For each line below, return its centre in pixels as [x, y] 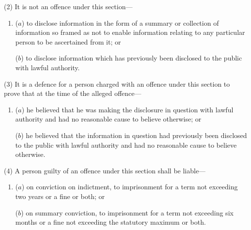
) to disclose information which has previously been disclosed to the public [132, 58]
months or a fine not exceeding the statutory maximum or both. [110, 222]
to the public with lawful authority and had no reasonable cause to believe [126, 145]
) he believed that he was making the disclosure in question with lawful [127, 109]
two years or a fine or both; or [60, 196]
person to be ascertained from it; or [68, 41]
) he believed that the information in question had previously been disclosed [134, 135]
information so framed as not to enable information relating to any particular [130, 32]
